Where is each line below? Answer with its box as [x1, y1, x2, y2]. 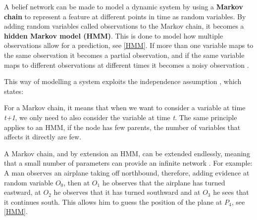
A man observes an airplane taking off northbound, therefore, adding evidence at [4, 167, 250, 177]
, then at [63, 177, 90, 187]
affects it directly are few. [4, 132, 82, 142]
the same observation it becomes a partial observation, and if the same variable [4, 49, 245, 60]
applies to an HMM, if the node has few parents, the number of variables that [4, 122, 241, 132]
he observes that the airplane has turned [102, 177, 225, 187]
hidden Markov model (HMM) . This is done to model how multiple [4, 30, 223, 41]
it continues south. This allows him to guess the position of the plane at [4, 196, 222, 207]
